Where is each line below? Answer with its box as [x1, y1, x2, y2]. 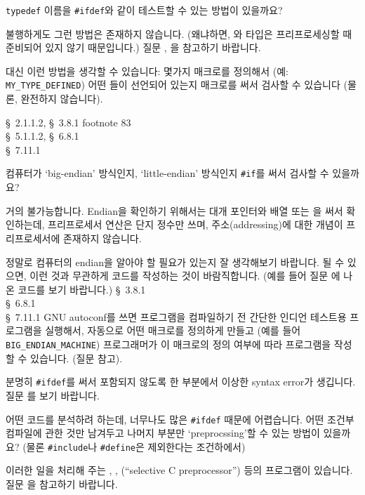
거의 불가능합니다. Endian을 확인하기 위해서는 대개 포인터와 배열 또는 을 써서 [6, 203, 343, 218]
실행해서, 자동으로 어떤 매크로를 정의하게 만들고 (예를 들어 [45, 323, 301, 338]
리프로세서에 [6, 230, 60, 245]
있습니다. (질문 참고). [30, 350, 123, 365]
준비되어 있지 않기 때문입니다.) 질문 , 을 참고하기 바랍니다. [6, 40, 261, 55]
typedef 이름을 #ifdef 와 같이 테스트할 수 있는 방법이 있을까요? [6, 3, 283, 17]
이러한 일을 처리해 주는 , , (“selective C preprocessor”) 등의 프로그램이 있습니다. [6, 463, 353, 477]
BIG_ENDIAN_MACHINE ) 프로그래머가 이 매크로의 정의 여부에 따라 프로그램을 [6, 337, 331, 352]
